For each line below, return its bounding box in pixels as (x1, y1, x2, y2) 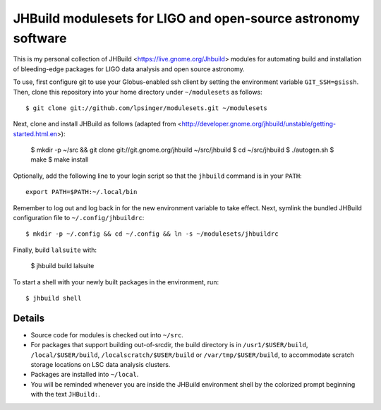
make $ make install (30, 155, 89, 164)
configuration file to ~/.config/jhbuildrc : (13, 214, 145, 222)
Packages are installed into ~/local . (30, 370, 139, 379)
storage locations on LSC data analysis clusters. (30, 361, 171, 369)
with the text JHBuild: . (30, 390, 100, 399)
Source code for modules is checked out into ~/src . (30, 330, 183, 339)
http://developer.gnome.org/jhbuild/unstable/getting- (181, 120, 337, 128)
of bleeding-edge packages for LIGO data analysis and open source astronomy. (13, 64, 245, 73)
